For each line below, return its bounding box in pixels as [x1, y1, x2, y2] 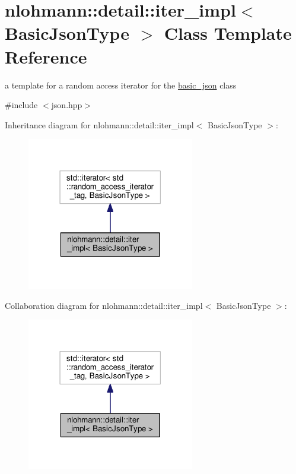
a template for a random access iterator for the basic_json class [5, 78, 237, 91]
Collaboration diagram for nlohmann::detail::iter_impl [5, 299, 203, 311]
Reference [5, 44, 87, 68]
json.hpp [51, 99, 82, 111]
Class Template [164, 21, 292, 45]
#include [5, 99, 38, 111]
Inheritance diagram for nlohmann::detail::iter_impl [5, 118, 194, 131]
